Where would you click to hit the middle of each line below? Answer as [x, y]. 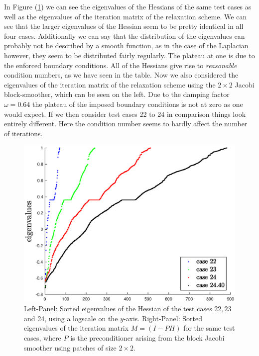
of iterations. [23, 133]
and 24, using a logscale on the [71, 318]
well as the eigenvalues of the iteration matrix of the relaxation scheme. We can [126, 16]
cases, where [43, 337]
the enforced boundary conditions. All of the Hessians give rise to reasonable [121, 65]
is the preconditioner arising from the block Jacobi [147, 337]
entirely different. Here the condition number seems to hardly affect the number [126, 124]
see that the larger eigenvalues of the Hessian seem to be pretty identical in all [124, 26]
